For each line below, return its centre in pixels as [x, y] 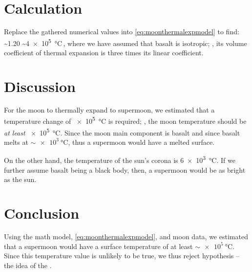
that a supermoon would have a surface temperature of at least [98, 246]
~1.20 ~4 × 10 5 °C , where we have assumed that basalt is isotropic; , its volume [126, 42]
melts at [16, 142]
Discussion [40, 86]
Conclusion [42, 213]
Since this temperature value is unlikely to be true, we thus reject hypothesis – [122, 256]
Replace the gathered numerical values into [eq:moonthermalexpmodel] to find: [122, 32]
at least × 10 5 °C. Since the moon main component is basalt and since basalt [122, 132]
